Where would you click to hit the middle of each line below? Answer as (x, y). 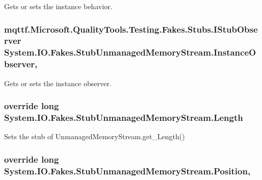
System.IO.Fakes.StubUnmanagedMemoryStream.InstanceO (130, 52)
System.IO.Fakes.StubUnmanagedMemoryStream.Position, (127, 171)
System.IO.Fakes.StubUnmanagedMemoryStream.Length (124, 118)
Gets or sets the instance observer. (58, 83)
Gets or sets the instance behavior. (58, 6)
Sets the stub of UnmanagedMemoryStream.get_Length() (95, 136)
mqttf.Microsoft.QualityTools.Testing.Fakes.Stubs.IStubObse (131, 29)
